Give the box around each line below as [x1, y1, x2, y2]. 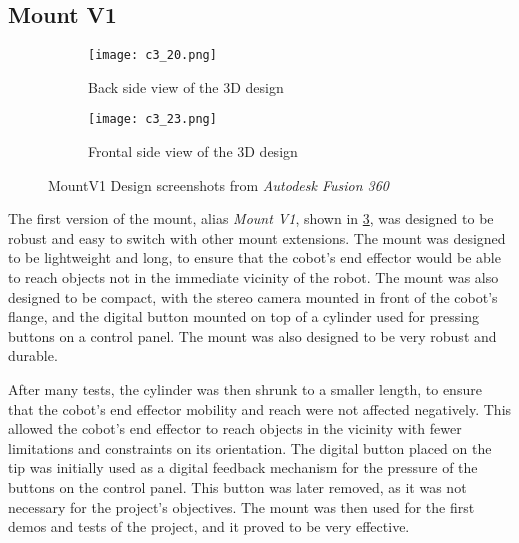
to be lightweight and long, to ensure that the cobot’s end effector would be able [8, 247, 501, 268]
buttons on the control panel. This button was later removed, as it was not [8, 477, 467, 498]
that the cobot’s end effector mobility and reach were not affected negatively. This [8, 398, 512, 419]
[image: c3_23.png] [88, 112, 217, 127]
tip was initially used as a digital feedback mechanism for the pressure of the [8, 457, 478, 478]
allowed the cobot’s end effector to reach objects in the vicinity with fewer [8, 418, 462, 439]
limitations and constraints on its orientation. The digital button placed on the [8, 437, 492, 458]
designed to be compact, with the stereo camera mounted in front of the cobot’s [8, 286, 498, 307]
